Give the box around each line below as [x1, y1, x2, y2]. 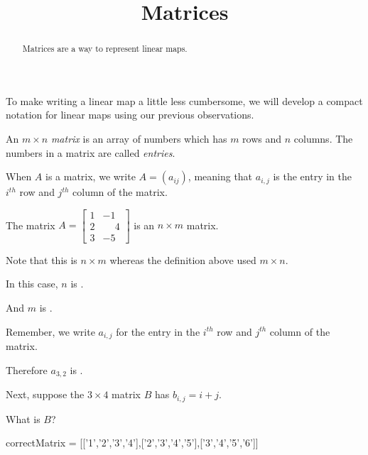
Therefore [6, 362, 48, 377]
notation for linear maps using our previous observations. [6, 107, 254, 122]
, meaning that [188, 169, 253, 184]
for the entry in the [116, 324, 200, 339]
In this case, [6, 276, 58, 291]
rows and [242, 131, 282, 146]
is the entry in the [273, 169, 352, 184]
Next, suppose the [6, 387, 85, 402]
